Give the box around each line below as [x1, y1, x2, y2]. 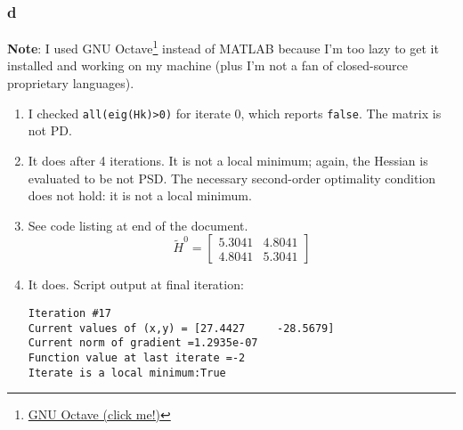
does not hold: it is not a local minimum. [28, 186, 252, 205]
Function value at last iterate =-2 [28, 351, 246, 364]
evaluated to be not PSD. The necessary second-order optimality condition [28, 168, 436, 187]
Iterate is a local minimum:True [28, 366, 226, 379]
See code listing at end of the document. [28, 215, 248, 234]
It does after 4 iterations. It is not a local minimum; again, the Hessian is [28, 150, 428, 169]
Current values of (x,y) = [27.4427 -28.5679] [28, 321, 335, 335]
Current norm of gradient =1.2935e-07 [28, 337, 258, 350]
